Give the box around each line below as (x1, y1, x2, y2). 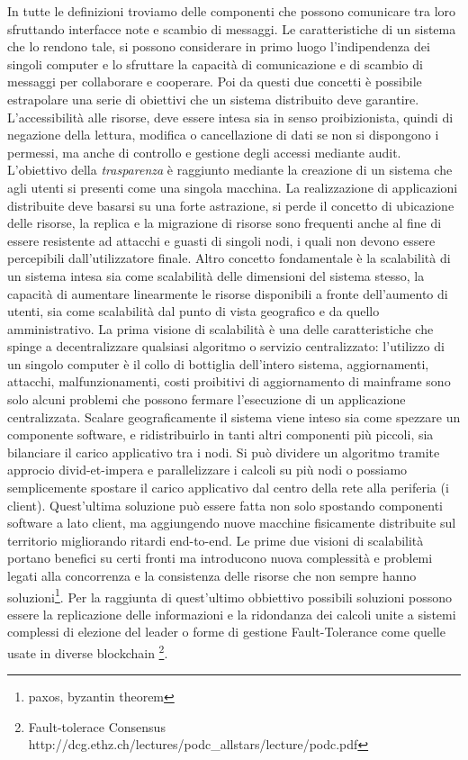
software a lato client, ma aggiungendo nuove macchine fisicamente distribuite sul (7, 513, 456, 532)
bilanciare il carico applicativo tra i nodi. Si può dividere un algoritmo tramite (7, 442, 440, 461)
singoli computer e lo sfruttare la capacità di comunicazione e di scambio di (7, 54, 423, 73)
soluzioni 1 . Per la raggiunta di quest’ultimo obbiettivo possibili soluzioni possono (7, 584, 453, 606)
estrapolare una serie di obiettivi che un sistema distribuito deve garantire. (7, 89, 419, 108)
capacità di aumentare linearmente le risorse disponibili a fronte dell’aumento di (7, 284, 448, 303)
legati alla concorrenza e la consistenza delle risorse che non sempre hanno (7, 566, 417, 584)
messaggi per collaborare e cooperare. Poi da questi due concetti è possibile (7, 72, 422, 91)
